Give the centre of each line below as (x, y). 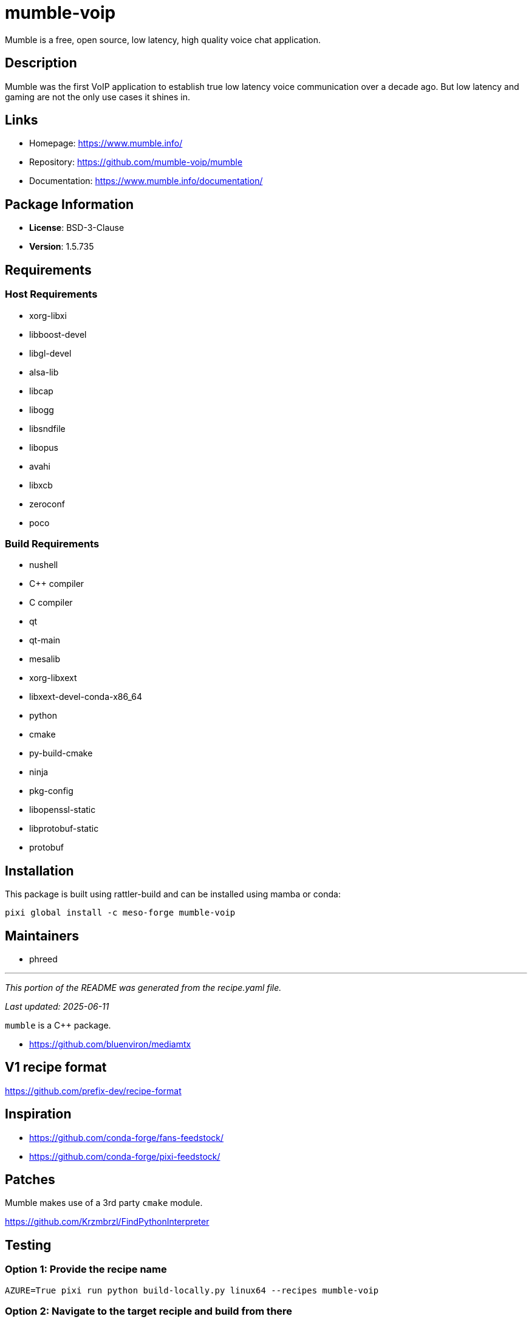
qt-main (45, 640)
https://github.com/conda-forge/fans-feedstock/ (127, 1137)
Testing (28, 1245)
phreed (43, 959)
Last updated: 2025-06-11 (57, 1006)
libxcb (41, 485)
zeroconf (47, 504)
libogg (42, 409)
